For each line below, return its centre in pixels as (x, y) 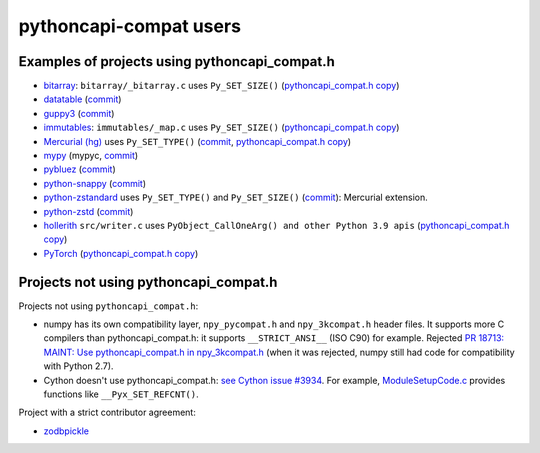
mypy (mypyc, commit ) (91, 156)
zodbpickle (66, 431)
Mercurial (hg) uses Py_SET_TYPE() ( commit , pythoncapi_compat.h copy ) (197, 141)
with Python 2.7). (78, 366)
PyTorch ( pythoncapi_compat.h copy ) (121, 253)
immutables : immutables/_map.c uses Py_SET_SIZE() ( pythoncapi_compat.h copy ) (221, 127)
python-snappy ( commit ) (95, 183)
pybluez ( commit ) (80, 169)
